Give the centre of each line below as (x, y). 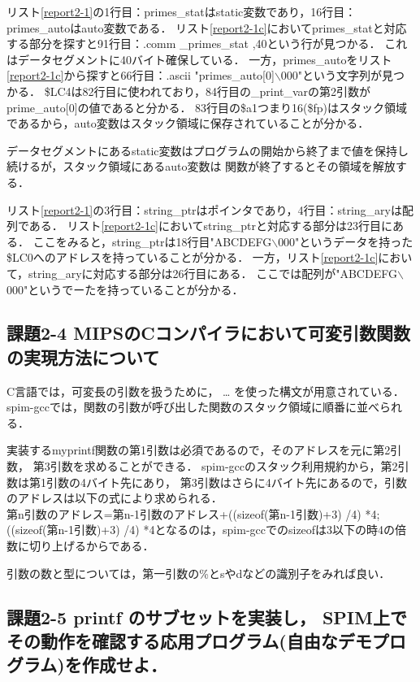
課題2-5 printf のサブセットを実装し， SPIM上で (207, 617)
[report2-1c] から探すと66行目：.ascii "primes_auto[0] (141, 75)
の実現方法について (83, 356)
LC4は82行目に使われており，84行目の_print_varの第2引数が (210, 91)
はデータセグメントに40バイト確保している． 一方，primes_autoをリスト (199, 59)
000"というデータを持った (346, 241)
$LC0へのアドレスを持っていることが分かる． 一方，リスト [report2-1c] (193, 257)
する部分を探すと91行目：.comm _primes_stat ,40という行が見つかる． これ (207, 43)
